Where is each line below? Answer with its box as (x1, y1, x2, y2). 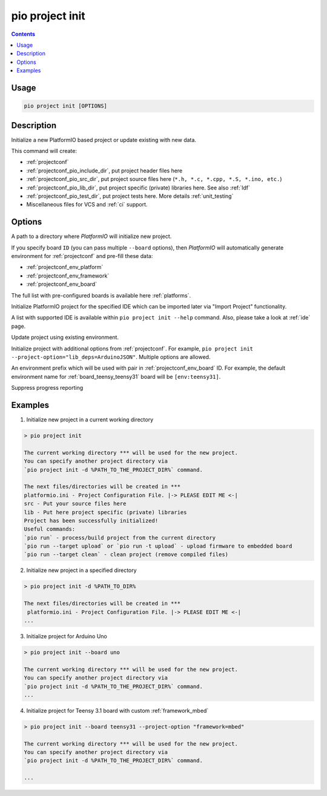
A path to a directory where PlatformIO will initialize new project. (11, 233, 172, 240)
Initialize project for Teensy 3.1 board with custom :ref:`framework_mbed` (26, 707, 209, 714)
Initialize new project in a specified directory (26, 566, 137, 574)
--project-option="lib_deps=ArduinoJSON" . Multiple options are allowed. (11, 353, 211, 361)
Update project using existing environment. (11, 334, 119, 341)
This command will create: (11, 148, 77, 154)
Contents (11, 30, 36, 38)
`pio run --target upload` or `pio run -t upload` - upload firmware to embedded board (24, 543, 292, 549)
